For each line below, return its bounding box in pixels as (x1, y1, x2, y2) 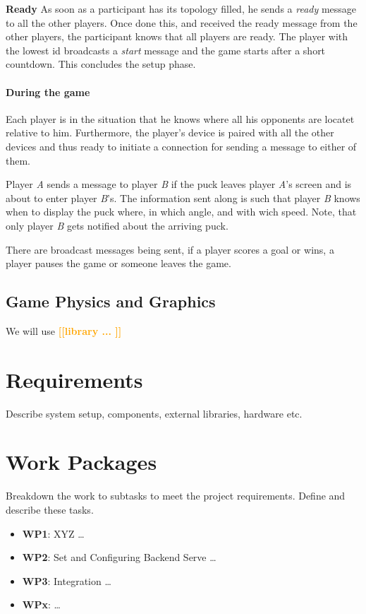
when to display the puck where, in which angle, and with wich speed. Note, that (6, 204, 357, 219)
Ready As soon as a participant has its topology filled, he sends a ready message (6, 1, 357, 16)
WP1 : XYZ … (22, 526, 85, 541)
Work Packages (6, 447, 157, 476)
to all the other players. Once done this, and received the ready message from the (6, 15, 358, 30)
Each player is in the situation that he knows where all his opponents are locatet (6, 111, 355, 126)
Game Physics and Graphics (6, 290, 216, 312)
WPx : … (22, 597, 61, 612)
